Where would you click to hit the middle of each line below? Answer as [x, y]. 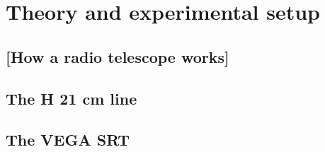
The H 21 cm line [72, 98]
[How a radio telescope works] [118, 56]
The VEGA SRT [68, 140]
